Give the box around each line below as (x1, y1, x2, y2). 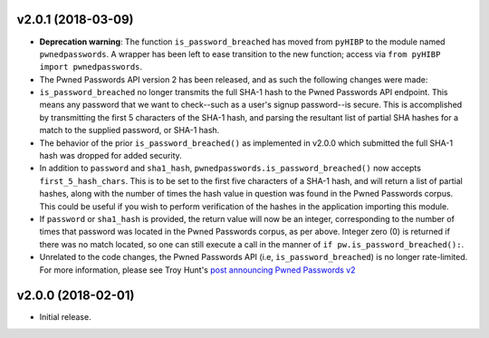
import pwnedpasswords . (39, 62, 143, 72)
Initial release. (39, 312, 91, 323)
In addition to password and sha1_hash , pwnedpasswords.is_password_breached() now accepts (39, 163, 421, 174)
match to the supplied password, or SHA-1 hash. (39, 125, 220, 136)
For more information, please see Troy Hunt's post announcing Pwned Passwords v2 (39, 264, 356, 275)
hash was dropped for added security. (39, 150, 183, 161)
